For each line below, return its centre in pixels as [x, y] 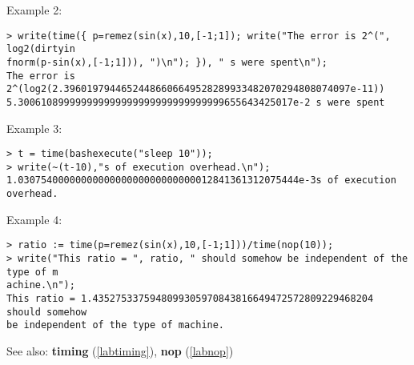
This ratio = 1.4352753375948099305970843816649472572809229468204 [190, 298]
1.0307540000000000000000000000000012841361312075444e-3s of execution [201, 180]
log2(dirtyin [41, 49]
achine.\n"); [41, 285]
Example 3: [34, 128]
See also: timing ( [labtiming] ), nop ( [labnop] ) [120, 350]
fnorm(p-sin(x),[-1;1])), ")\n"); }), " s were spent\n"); [167, 62]
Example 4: [34, 219]
